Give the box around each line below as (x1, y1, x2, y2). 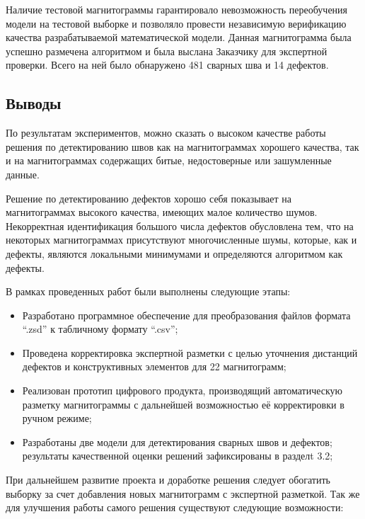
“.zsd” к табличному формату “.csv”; (22, 321, 178, 336)
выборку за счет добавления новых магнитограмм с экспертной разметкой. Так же (6, 486, 360, 501)
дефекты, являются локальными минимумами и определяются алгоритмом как (6, 246, 343, 261)
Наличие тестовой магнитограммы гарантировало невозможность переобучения (6, 2, 348, 16)
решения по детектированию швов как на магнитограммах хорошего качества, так (6, 139, 359, 154)
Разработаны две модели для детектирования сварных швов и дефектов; (22, 434, 332, 449)
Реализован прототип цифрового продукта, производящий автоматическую (22, 383, 343, 398)
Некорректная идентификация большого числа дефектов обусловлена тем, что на (6, 218, 354, 233)
